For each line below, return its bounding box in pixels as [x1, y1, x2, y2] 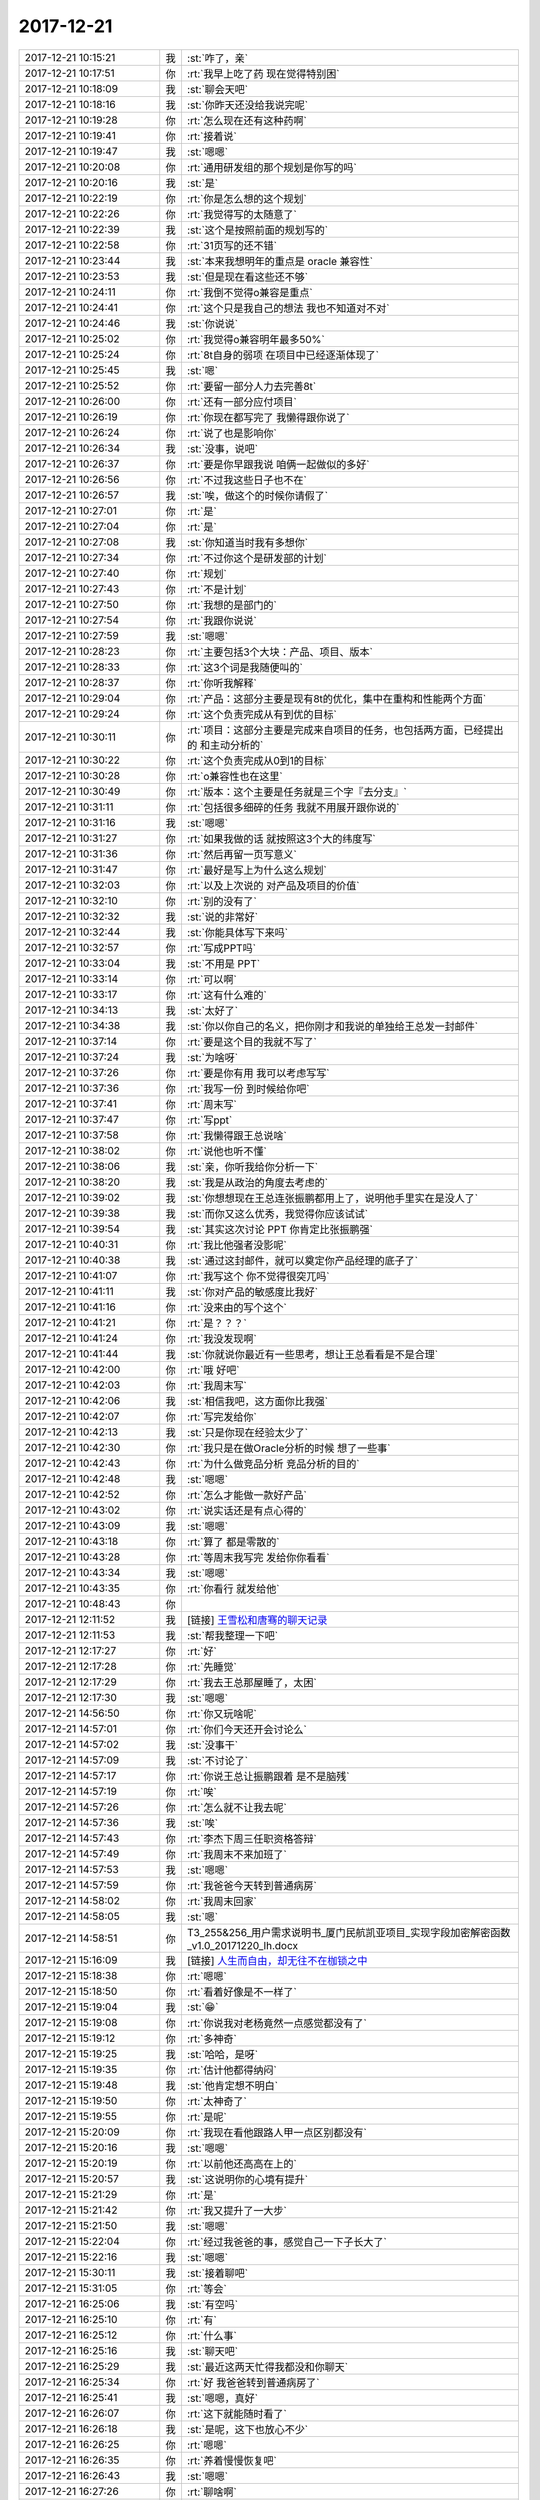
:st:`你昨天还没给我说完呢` [186, 98, 309, 112]
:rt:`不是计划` [186, 582, 247, 596]
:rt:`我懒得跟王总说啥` [186, 1128, 287, 1142]
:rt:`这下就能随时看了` [186, 2406, 287, 2420]
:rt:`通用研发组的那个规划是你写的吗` [186, 160, 357, 174]
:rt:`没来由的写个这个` [186, 1300, 287, 1314]
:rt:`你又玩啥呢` [186, 1706, 257, 1720]
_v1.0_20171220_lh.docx [186, 1938, 299, 1952]
